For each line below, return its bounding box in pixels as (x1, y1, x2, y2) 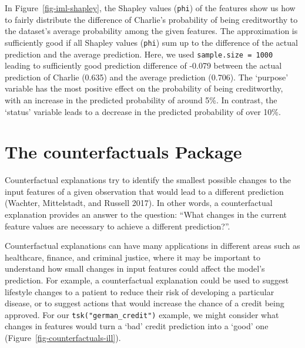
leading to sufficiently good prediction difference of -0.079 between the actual (5, 59, 282, 72)
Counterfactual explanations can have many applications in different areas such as (5, 239, 300, 252)
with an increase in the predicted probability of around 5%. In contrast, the (5, 93, 277, 106)
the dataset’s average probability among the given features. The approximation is (5, 25, 298, 37)
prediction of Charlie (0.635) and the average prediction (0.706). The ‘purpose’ (5, 70, 289, 83)
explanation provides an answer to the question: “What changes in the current (5, 208, 287, 221)
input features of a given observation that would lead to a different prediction (5, 185, 284, 197)
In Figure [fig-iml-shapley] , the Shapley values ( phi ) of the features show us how (5, 2, 296, 13)
